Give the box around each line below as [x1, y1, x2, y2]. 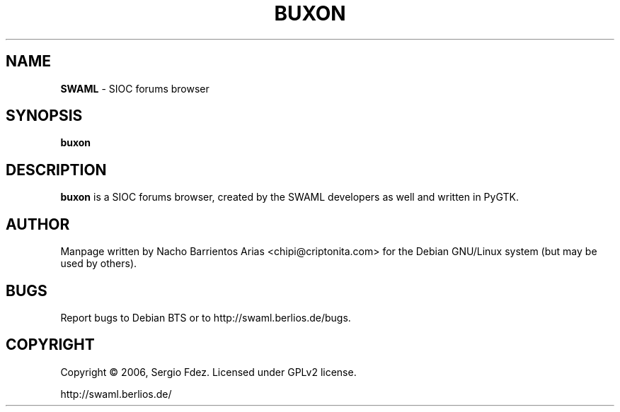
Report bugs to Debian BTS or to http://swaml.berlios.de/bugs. [60, 311, 351, 324]
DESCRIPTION [6, 160, 107, 179]
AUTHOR [6, 215, 70, 233]
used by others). [60, 257, 137, 270]
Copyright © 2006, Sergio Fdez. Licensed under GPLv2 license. [60, 365, 357, 378]
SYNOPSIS [6, 107, 83, 125]
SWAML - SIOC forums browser [60, 82, 209, 95]
